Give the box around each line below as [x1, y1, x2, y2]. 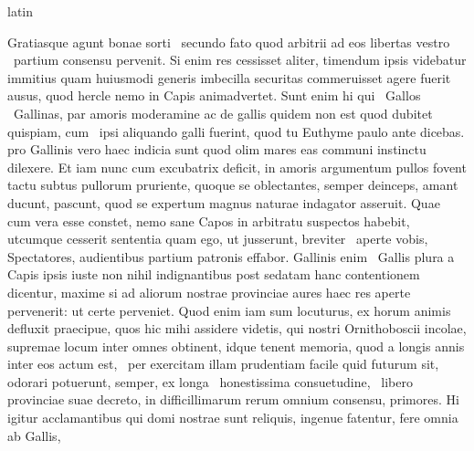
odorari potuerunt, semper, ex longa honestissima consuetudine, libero [7, 372, 413, 391]
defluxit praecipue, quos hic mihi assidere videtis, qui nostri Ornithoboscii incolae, [7, 319, 467, 338]
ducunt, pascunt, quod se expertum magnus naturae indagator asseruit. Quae [7, 193, 440, 212]
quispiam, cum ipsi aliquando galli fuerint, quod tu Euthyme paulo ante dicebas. [7, 121, 465, 141]
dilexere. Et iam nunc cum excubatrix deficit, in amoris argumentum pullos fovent [7, 157, 467, 176]
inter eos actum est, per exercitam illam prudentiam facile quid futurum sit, [7, 354, 439, 373]
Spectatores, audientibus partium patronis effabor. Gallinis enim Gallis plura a [7, 246, 455, 266]
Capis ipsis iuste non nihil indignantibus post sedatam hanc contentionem [7, 265, 420, 284]
